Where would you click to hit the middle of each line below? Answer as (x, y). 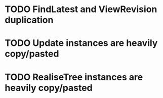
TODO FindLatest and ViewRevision (81, 9)
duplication (29, 20)
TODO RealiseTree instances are (74, 77)
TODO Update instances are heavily (81, 43)
